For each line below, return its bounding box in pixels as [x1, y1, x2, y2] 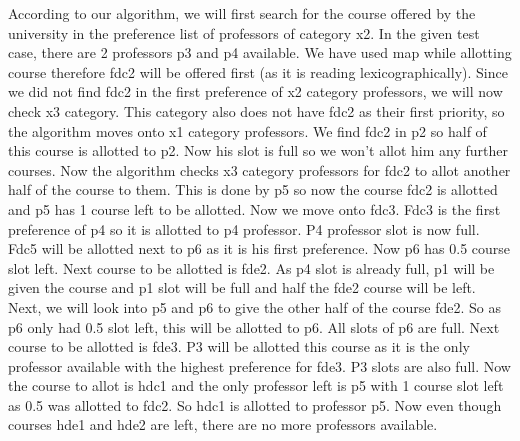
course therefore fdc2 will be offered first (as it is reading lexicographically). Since [8, 61, 508, 82]
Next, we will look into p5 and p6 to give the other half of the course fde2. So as [8, 296, 501, 317]
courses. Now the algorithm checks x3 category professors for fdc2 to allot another [8, 159, 511, 180]
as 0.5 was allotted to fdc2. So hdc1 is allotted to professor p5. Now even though [8, 394, 502, 415]
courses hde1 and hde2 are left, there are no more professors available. [8, 414, 438, 435]
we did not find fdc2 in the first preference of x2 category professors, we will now [8, 81, 503, 102]
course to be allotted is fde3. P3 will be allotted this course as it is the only [8, 336, 470, 357]
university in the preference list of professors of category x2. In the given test [8, 22, 480, 43]
